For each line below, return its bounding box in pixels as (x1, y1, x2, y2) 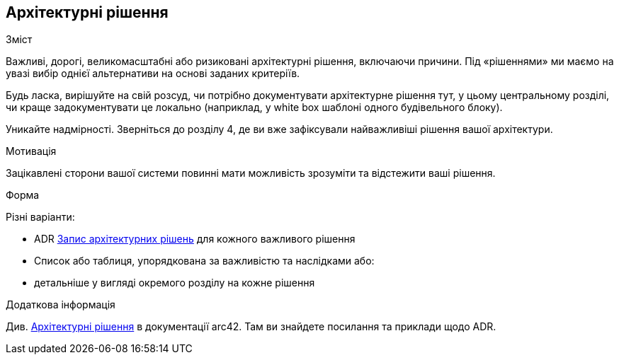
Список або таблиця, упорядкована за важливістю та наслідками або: (34, 255, 375, 267)
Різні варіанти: (6, 211, 75, 223)
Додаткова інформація (6, 298, 115, 311)
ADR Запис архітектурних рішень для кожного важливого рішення (34, 233, 356, 245)
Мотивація (6, 145, 57, 158)
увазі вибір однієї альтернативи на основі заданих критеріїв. (6, 67, 300, 80)
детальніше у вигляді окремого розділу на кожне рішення (34, 277, 315, 289)
